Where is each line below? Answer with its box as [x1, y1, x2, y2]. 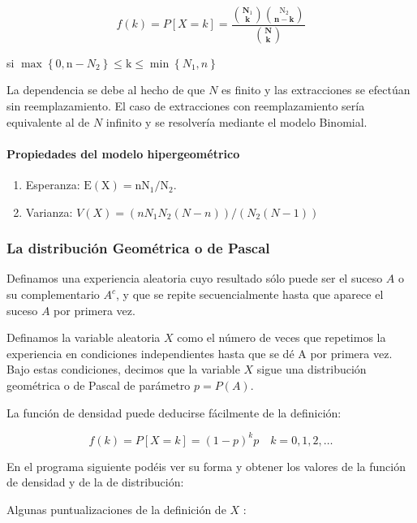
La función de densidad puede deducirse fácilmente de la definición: [6, 404, 342, 421]
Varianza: [25, 203, 73, 220]
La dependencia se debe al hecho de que [6, 81, 205, 98]
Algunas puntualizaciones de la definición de [6, 500, 226, 517]
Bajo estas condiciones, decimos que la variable [6, 361, 240, 378]
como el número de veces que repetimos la [177, 329, 386, 346]
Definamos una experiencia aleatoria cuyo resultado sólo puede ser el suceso [6, 270, 383, 287]
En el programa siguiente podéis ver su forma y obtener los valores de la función [6, 457, 406, 474]
